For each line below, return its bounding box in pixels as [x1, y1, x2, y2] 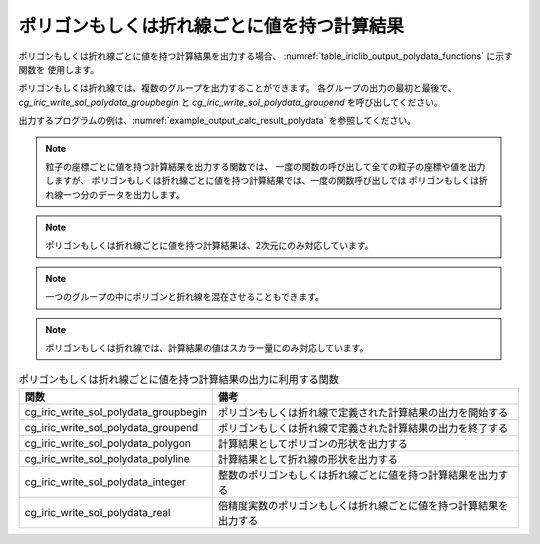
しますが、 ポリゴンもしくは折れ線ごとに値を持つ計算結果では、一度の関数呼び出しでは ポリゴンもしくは [45, 175, 480, 187]
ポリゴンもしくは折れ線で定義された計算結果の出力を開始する [218, 405, 509, 419]
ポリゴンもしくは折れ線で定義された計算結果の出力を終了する [218, 421, 509, 435]
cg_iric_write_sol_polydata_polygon [24, 436, 192, 450]
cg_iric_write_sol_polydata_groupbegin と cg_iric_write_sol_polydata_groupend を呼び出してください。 [18, 96, 444, 108]
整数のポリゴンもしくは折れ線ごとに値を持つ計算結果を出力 [218, 468, 499, 482]
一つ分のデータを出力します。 [62, 188, 185, 200]
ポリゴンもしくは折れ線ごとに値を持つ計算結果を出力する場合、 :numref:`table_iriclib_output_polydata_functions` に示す [18, 50, 514, 62]
